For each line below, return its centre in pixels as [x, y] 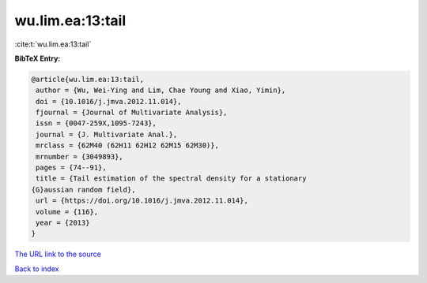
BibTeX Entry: [38, 58]
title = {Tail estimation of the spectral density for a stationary [171, 179]
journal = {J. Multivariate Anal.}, [107, 134]
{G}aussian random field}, [83, 190]
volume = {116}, [67, 212]
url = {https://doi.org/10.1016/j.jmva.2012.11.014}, [142, 201]
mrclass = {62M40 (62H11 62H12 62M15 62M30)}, [127, 145]
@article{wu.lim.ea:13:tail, [88, 79]
